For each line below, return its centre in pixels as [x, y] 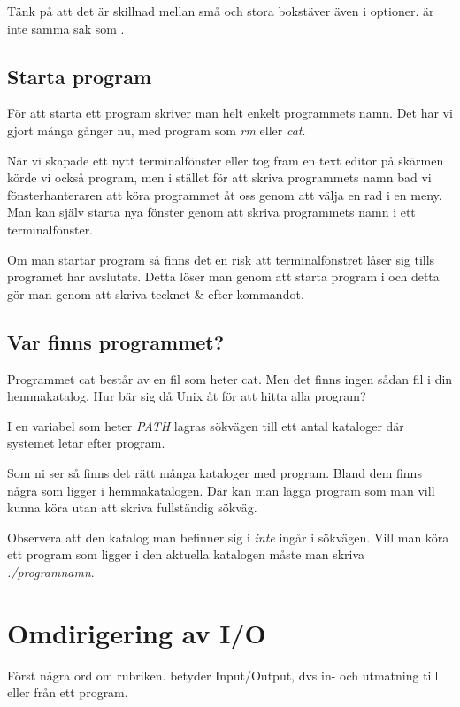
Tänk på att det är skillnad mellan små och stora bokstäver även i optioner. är [221, 11]
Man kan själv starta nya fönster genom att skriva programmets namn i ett [211, 212]
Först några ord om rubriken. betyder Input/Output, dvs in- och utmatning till [223, 675]
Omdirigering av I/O [137, 632]
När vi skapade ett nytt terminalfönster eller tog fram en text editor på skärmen [226, 160]
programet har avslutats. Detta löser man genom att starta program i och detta [223, 277]
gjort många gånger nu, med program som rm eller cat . [157, 130]
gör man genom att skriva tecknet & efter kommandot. [156, 293]
